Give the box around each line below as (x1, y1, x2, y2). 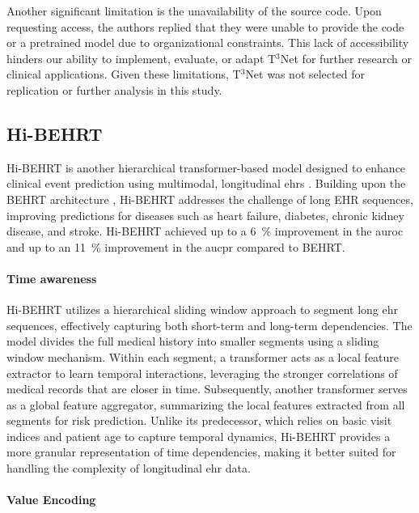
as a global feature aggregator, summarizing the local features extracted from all (6, 396, 405, 413)
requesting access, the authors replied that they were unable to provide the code (6, 18, 404, 35)
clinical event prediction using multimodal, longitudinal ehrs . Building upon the (6, 175, 406, 192)
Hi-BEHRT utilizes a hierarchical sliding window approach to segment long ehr (6, 301, 398, 318)
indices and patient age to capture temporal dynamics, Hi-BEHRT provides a (6, 427, 391, 444)
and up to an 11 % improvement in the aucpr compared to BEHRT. (6, 238, 345, 255)
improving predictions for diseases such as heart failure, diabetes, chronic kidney (6, 206, 404, 223)
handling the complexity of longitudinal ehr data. (6, 460, 251, 477)
